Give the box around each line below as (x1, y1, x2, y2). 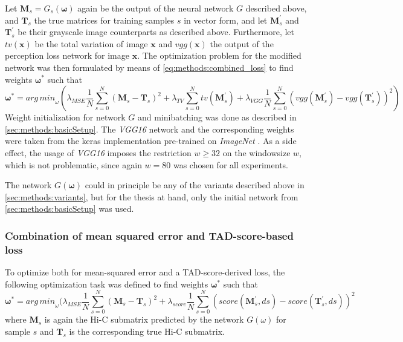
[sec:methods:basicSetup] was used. (5, 202, 134, 215)
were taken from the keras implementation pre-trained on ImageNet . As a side (5, 134, 297, 147)
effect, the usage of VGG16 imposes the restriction (5, 146, 192, 159)
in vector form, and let (184, 13, 268, 26)
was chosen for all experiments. (173, 158, 288, 171)
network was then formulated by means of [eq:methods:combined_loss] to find (5, 61, 294, 73)
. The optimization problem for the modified (137, 49, 301, 62)
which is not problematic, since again (5, 158, 142, 171)
